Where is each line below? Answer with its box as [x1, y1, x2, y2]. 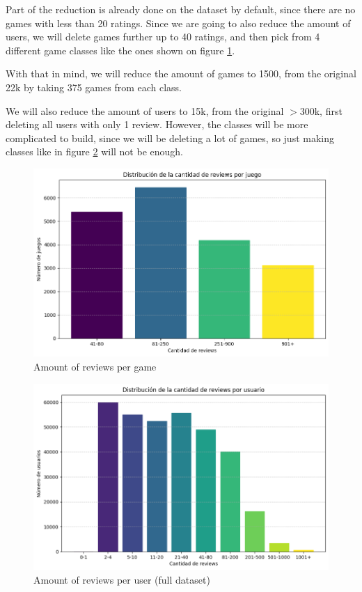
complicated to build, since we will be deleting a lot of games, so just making [6, 130, 334, 145]
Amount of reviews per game [33, 359, 157, 374]
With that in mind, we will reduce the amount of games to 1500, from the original [6, 66, 356, 81]
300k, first [299, 103, 343, 118]
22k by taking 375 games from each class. [6, 79, 182, 94]
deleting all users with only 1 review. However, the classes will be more [6, 117, 308, 132]
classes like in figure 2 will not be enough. [6, 144, 183, 159]
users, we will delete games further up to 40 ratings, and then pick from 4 [6, 29, 320, 44]
